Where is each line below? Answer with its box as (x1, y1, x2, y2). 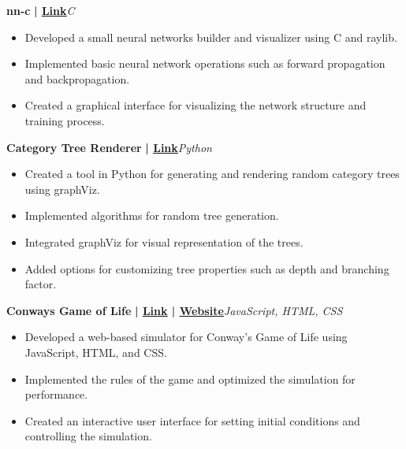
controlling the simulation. (24, 428, 152, 444)
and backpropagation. (24, 70, 130, 87)
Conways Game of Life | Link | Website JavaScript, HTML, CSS (6, 302, 343, 318)
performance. (24, 386, 88, 403)
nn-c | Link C (6, 2, 75, 18)
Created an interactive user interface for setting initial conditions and (24, 412, 360, 429)
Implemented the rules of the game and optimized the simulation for (24, 370, 356, 387)
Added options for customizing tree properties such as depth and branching (24, 260, 389, 276)
